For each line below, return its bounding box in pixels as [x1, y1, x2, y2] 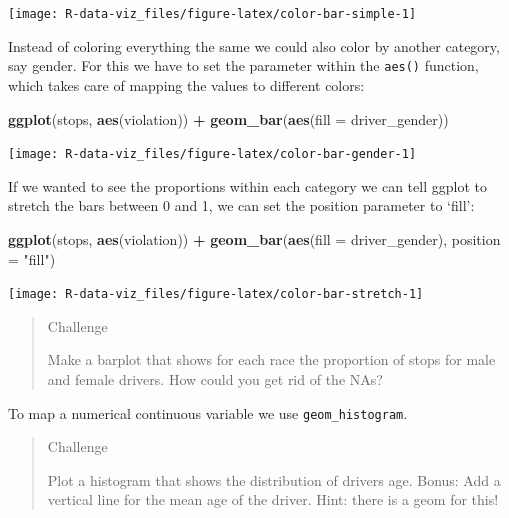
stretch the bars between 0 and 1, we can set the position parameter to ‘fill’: [8, 195, 475, 216]
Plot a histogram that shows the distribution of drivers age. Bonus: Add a [47, 469, 501, 490]
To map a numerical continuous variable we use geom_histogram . [8, 402, 408, 423]
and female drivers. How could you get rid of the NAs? [47, 368, 383, 389]
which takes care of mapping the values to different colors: [8, 74, 365, 95]
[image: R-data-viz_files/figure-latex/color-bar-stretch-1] [8, 287, 424, 302]
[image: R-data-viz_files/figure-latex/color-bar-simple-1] [8, 7, 417, 21]
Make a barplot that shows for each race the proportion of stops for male [47, 349, 496, 370]
